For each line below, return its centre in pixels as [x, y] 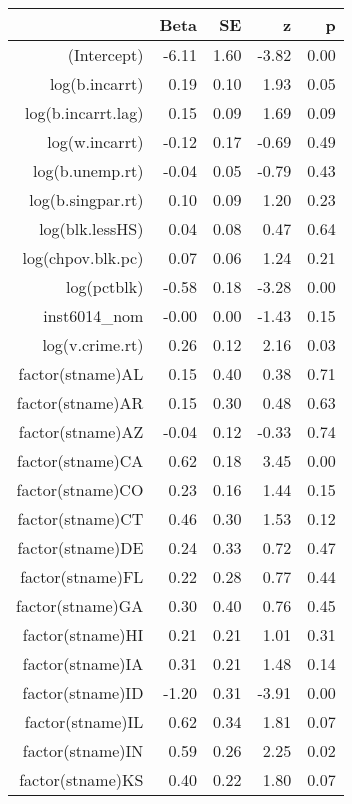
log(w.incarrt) [95, 141]
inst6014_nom [93, 315]
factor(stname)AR [80, 402]
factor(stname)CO [80, 489]
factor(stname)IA [83, 663]
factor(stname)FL [82, 576]
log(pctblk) [105, 286]
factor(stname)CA [80, 460]
